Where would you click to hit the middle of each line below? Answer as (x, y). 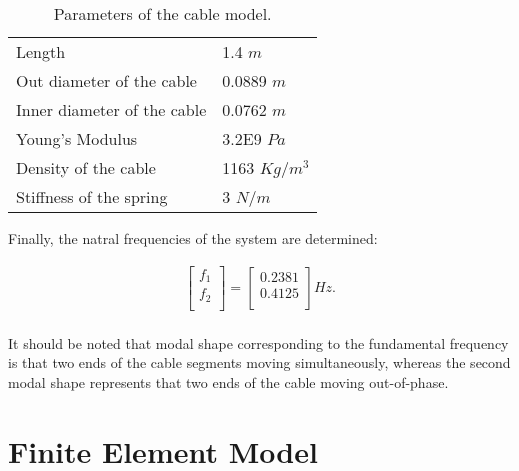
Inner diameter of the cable (111, 109)
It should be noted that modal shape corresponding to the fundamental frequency (258, 342)
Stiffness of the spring (92, 196)
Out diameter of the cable (106, 80)
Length (41, 51)
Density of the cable (86, 167)
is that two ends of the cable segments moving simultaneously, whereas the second (259, 362)
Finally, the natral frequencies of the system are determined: (193, 238)
